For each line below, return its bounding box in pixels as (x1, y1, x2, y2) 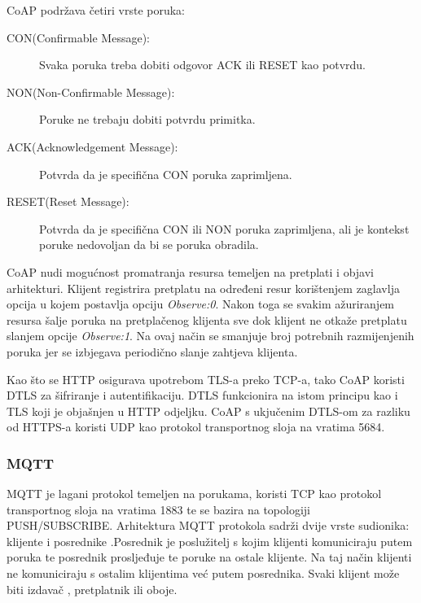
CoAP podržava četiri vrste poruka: (7, 2, 186, 18)
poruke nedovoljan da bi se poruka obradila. (39, 236, 259, 253)
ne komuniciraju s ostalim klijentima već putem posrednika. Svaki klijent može (7, 565, 400, 582)
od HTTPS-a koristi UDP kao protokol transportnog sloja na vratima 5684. (7, 418, 385, 435)
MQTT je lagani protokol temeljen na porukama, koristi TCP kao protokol (7, 485, 382, 502)
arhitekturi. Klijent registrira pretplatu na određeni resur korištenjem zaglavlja (7, 279, 400, 296)
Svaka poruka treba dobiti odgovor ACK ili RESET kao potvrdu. (39, 56, 366, 73)
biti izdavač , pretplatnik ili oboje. (7, 580, 178, 597)
